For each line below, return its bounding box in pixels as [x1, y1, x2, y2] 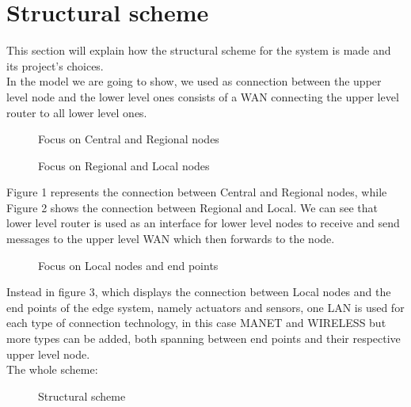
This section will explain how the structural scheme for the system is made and [6, 42, 391, 59]
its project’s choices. [6, 57, 104, 74]
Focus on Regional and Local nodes [38, 157, 210, 173]
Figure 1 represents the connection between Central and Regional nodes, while [6, 184, 387, 200]
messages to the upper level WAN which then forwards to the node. [6, 230, 335, 247]
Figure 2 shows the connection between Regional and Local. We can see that [6, 199, 379, 215]
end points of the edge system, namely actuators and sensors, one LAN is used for [6, 299, 405, 315]
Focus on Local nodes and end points [38, 257, 219, 273]
